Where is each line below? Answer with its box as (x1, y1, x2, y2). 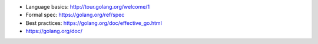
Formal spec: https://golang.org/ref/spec (25, 12, 125, 19)
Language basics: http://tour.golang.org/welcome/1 (25, 3, 150, 10)
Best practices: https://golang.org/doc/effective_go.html (25, 19, 162, 26)
